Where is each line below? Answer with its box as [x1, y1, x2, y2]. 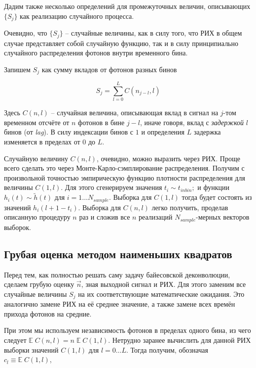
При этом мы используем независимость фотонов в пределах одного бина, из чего [4, 325, 251, 335]
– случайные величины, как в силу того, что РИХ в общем [65, 28, 242, 38]
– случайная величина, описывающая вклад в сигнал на [51, 107, 219, 118]
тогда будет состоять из [182, 192, 252, 202]
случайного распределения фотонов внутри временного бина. [4, 47, 188, 58]
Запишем [4, 64, 31, 74]
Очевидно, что [4, 28, 47, 38]
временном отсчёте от [4, 117, 70, 127]
